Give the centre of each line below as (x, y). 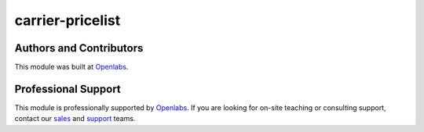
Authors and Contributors (79, 48)
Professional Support (68, 89)
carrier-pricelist (68, 20)
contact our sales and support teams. (75, 119)
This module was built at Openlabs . (71, 67)
